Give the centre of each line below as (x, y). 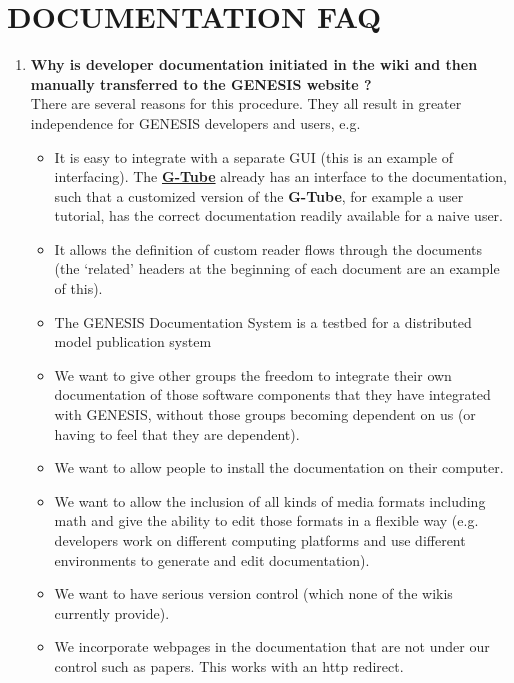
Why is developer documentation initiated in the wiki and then (254, 64)
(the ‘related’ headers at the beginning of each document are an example (277, 268)
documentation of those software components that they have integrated (272, 394)
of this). (78, 288)
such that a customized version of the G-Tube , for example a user (259, 195)
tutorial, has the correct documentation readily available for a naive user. (278, 215)
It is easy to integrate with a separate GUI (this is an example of (253, 156)
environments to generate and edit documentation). (212, 559)
